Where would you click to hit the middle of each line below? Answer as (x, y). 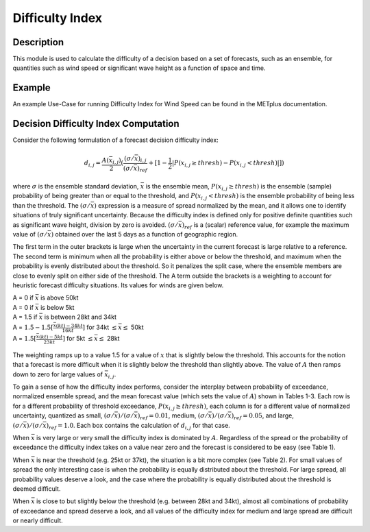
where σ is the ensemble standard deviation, (76, 186)
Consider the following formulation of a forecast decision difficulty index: (115, 140)
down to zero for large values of (58, 374)
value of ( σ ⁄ (29, 234)
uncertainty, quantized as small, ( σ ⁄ (63, 415)
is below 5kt (57, 307)
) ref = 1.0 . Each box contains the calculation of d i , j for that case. (138, 426)
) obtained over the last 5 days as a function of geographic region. (145, 234)
